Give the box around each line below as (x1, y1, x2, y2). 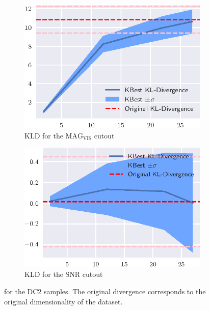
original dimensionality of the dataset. (4, 296, 123, 306)
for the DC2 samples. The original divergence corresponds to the (4, 286, 206, 296)
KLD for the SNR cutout (24, 269, 103, 279)
